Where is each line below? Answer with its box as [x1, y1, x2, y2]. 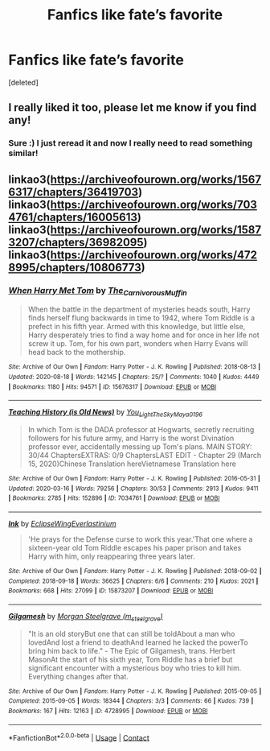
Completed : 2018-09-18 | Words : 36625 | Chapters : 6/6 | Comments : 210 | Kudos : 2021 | [8, 577, 259, 585]
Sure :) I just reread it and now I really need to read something [8, 138, 253, 149]
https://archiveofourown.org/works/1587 [50, 223, 262, 237]
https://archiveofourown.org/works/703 [50, 197, 257, 211]
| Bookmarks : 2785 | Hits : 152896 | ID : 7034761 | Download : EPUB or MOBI [8, 494, 220, 502]
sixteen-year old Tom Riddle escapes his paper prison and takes [27, 543, 242, 552]
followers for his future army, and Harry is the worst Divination [27, 433, 235, 443]
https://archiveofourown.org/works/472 [50, 248, 257, 262]
